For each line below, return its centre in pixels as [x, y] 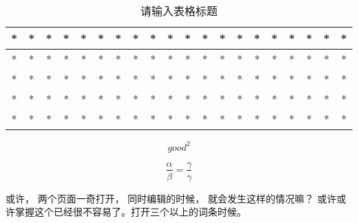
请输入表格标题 [179, 11]
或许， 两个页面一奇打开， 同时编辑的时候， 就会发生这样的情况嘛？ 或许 [171, 198]
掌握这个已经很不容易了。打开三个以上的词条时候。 [130, 212]
